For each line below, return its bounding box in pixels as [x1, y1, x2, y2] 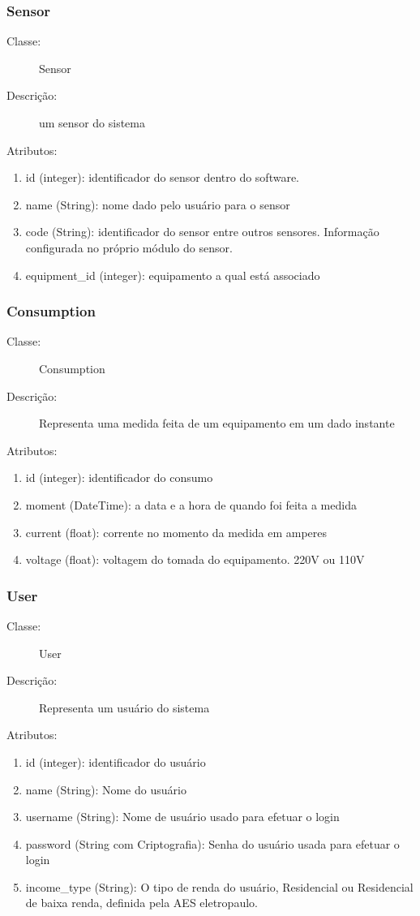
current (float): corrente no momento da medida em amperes [25, 523, 328, 540]
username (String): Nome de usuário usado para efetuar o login [25, 808, 340, 825]
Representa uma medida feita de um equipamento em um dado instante [39, 415, 395, 432]
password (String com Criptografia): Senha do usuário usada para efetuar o [25, 835, 400, 852]
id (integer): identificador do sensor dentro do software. [25, 169, 300, 186]
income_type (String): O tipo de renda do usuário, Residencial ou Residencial [25, 878, 414, 895]
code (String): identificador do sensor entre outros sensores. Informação [25, 223, 379, 240]
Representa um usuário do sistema [39, 699, 210, 716]
